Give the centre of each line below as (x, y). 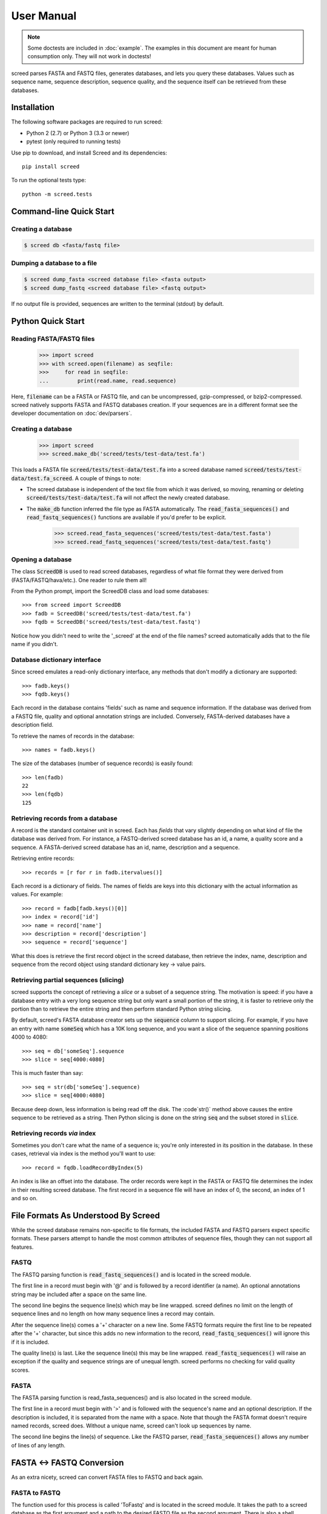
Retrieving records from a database (64, 818)
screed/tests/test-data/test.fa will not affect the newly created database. (128, 498)
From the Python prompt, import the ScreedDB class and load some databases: (110, 591)
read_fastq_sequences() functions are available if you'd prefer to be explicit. (126, 517)
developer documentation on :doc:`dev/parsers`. (72, 413)
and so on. (25, 1198)
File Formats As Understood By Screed (86, 1215)
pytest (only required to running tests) (74, 142)
